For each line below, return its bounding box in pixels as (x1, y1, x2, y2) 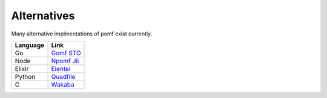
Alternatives (11, 9, 75, 22)
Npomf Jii (51, 57, 79, 65)
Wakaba (51, 80, 75, 88)
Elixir (15, 64, 29, 73)
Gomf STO (51, 49, 81, 57)
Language (15, 41, 45, 49)
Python (15, 72, 36, 81)
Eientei (51, 64, 71, 73)
